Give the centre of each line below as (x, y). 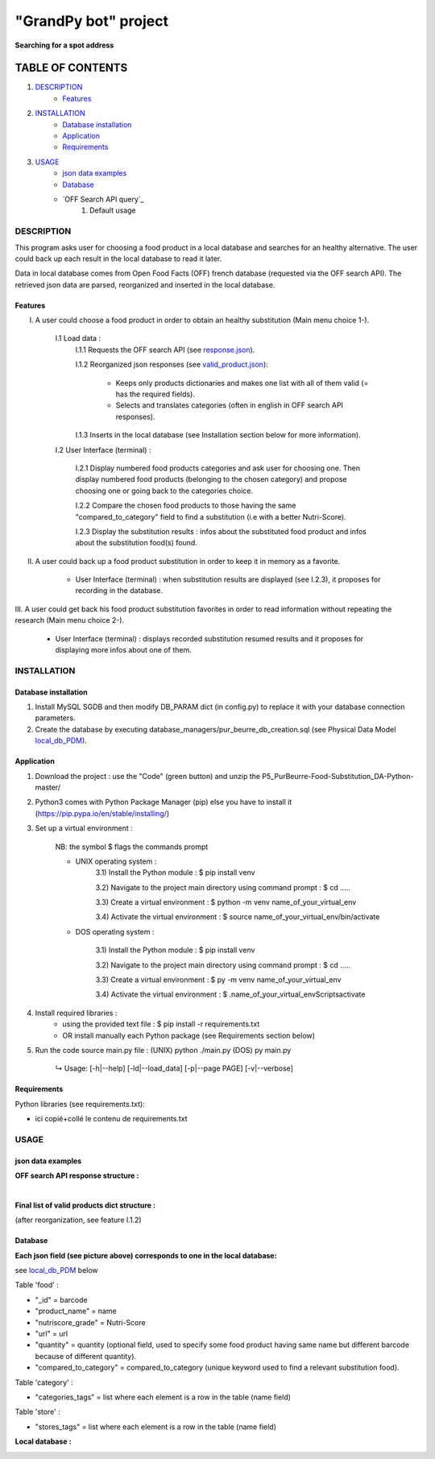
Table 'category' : (44, 1382)
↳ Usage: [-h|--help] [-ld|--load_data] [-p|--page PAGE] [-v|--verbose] (174, 1068)
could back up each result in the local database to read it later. (118, 259)
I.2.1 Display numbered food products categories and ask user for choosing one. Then (218, 468)
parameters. (55, 718)
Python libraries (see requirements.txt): (80, 1104)
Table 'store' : (37, 1412)
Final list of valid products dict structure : (85, 1205)
